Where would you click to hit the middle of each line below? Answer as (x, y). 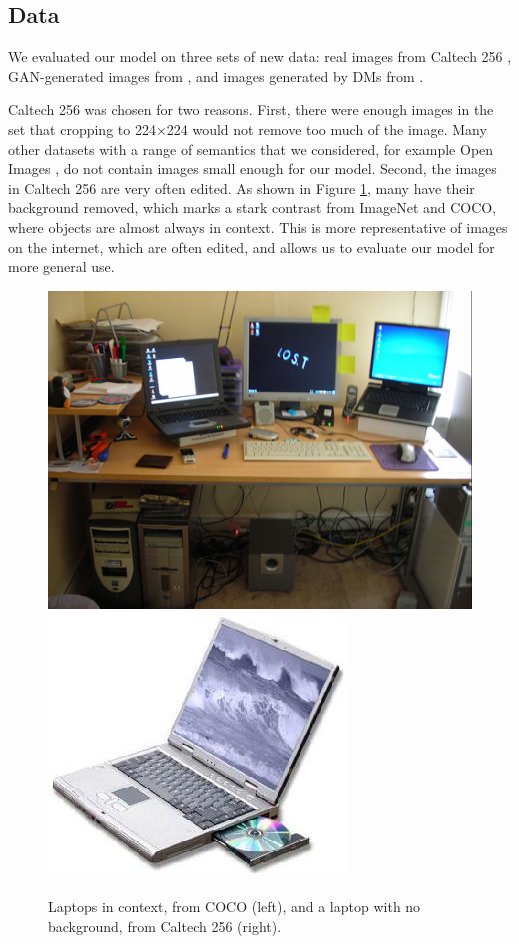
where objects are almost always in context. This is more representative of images (258, 226)
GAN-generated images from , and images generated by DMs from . (216, 75)
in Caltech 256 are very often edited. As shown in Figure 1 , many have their (241, 187)
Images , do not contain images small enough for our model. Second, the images (252, 168)
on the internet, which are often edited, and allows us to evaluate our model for (251, 246)
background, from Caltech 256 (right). (165, 925)
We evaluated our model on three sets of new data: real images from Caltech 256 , (260, 56)
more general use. (61, 266)
